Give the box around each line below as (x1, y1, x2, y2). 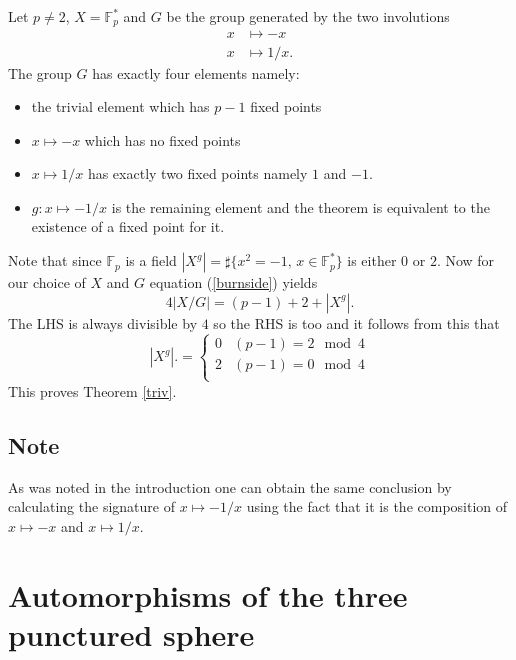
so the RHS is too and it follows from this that (213, 312, 500, 333)
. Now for (436, 250, 495, 271)
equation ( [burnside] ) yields (149, 272, 318, 293)
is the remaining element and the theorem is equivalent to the (111, 196, 490, 217)
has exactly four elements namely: (92, 62, 300, 83)
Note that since (8, 250, 102, 271)
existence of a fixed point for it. (31, 216, 225, 237)
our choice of (8, 272, 86, 293)
